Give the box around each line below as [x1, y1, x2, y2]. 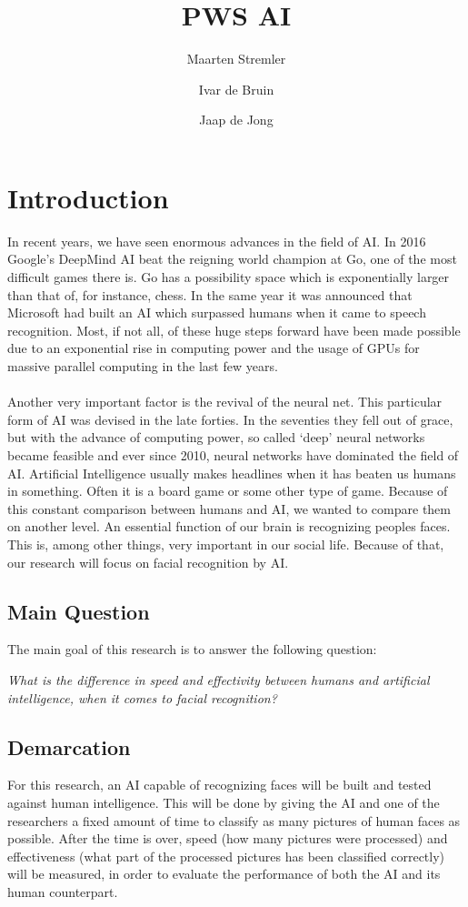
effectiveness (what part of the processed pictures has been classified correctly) [7, 846, 445, 865]
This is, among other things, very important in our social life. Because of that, [7, 534, 444, 553]
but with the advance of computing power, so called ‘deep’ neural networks [7, 428, 425, 447]
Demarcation [7, 732, 131, 761]
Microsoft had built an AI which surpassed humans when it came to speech [7, 303, 426, 322]
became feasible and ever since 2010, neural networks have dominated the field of [7, 445, 459, 464]
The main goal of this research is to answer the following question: [7, 640, 377, 659]
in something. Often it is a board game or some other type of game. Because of [7, 481, 448, 500]
